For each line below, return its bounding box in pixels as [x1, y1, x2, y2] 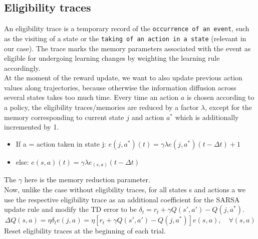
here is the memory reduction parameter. [24, 174, 150, 185]
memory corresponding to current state [4, 111, 124, 122]
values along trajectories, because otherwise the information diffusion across [4, 82, 236, 92]
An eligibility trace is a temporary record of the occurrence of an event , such [4, 23, 249, 34]
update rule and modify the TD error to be [4, 204, 137, 214]
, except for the [205, 102, 252, 112]
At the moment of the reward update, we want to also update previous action [4, 72, 242, 83]
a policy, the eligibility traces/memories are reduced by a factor [4, 102, 199, 112]
